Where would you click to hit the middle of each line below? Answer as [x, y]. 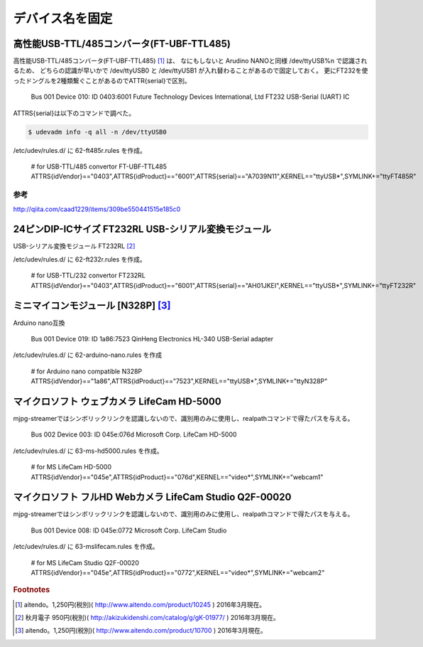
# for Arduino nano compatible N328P [87, 371]
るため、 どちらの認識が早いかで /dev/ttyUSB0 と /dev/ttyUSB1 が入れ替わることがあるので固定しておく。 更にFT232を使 [191, 70]
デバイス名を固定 [63, 18]
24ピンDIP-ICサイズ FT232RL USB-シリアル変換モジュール [142, 229]
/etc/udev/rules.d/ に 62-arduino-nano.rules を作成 [88, 355]
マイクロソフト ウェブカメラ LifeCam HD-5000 [117, 401]
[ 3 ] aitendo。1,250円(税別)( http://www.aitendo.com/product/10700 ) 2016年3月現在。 [141, 631]
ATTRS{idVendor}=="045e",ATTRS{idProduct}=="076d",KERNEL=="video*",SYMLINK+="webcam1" [177, 477]
